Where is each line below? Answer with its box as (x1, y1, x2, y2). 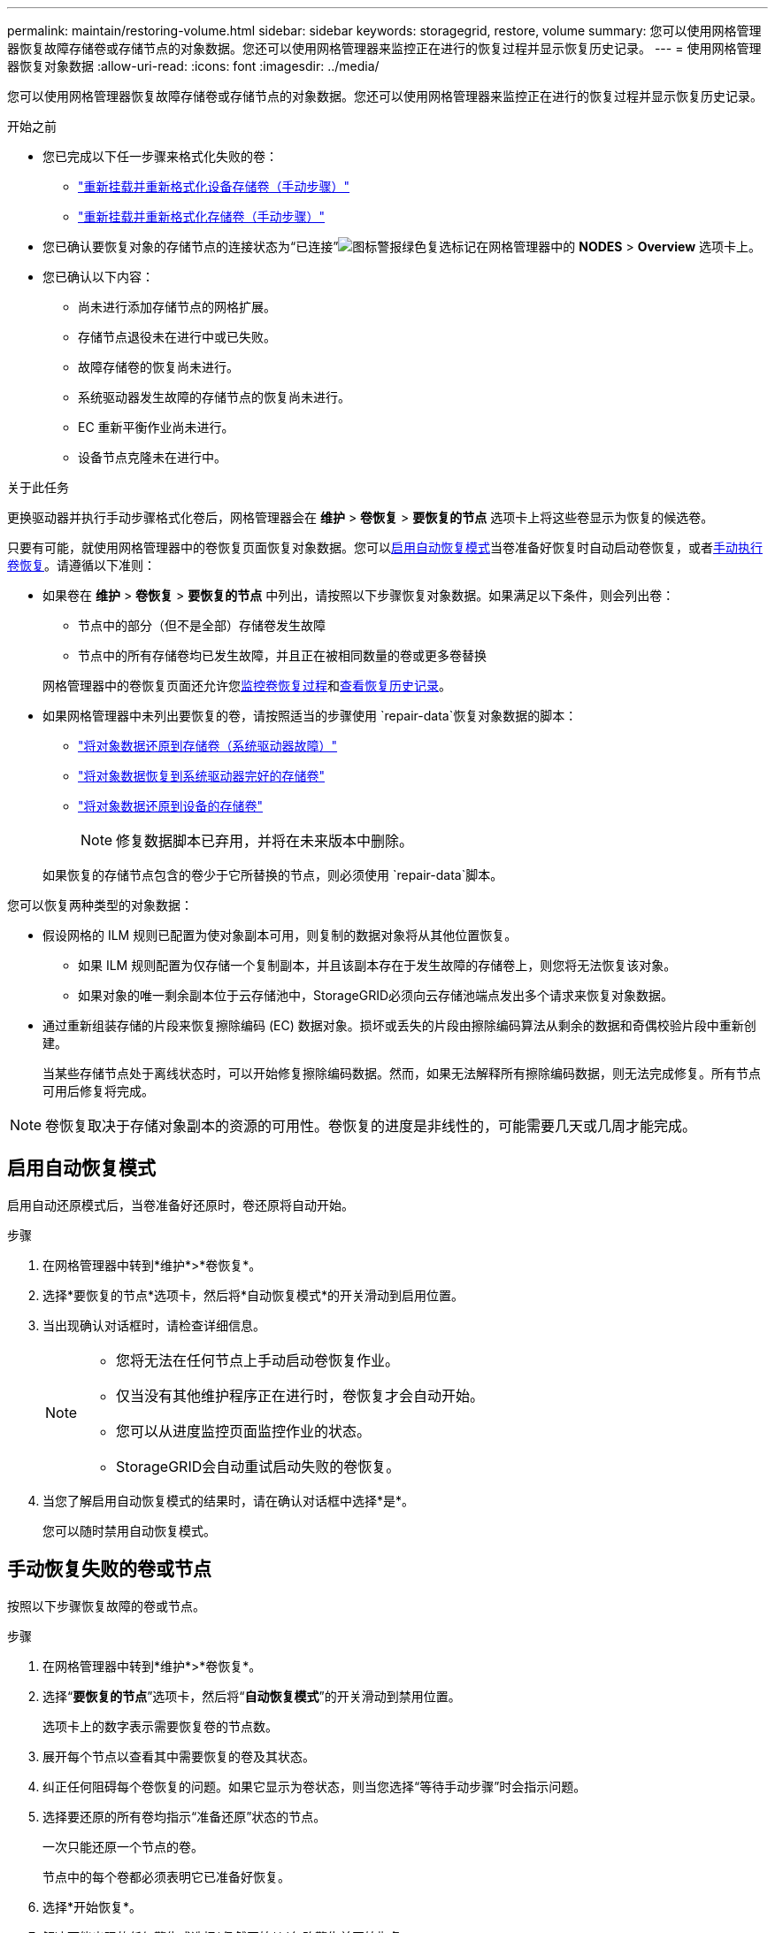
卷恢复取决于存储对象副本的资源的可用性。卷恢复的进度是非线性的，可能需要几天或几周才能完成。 (45, 1117, 697, 1135)
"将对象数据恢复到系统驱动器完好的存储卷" (78, 768, 326, 783)
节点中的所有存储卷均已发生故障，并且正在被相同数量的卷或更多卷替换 (78, 648, 487, 663)
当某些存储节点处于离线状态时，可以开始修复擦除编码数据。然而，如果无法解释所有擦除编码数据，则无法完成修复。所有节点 (42, 1066, 761, 1081)
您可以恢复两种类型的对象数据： (7, 897, 193, 913)
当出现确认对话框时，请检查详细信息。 (42, 1317, 265, 1333)
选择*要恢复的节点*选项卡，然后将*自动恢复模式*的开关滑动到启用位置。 (42, 1287, 464, 1303)
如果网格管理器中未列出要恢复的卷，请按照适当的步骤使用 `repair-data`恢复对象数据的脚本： (42, 708, 578, 723)
